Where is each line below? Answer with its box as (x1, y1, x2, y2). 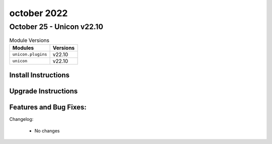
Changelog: (9, 116, 34, 122)
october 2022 (9, 8, 68, 19)
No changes (34, 127, 60, 133)
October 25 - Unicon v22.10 (9, 22, 103, 31)
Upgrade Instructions (9, 87, 78, 96)
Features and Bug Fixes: (9, 103, 87, 112)
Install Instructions (9, 71, 70, 80)
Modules (12, 44, 34, 51)
